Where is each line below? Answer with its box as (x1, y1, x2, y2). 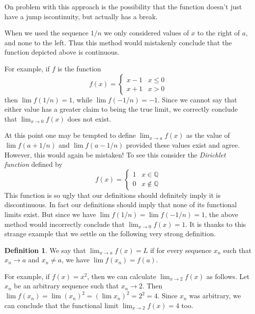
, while (72, 94, 92, 104)
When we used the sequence (4, 28, 88, 38)
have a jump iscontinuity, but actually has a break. (4, 11, 158, 21)
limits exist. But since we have (4, 209, 96, 219)
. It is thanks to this (185, 219, 246, 229)
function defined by (4, 159, 62, 169)
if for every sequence (150, 245, 212, 255)
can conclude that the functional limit (4, 300, 119, 310)
